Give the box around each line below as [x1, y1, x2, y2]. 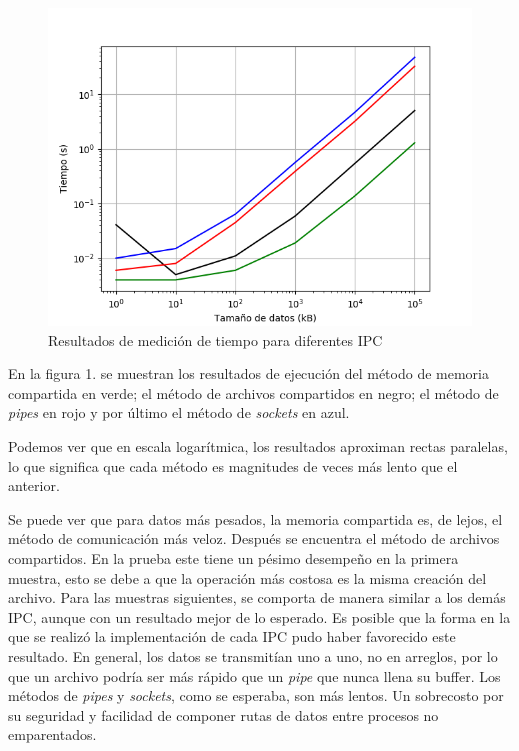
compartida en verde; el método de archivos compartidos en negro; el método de [8, 382, 499, 403]
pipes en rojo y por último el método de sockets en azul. [8, 402, 350, 423]
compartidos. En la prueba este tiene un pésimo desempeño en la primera [8, 547, 459, 568]
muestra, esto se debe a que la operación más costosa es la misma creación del [8, 567, 487, 588]
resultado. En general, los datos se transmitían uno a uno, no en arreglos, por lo [8, 645, 498, 666]
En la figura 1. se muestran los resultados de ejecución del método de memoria [8, 363, 489, 384]
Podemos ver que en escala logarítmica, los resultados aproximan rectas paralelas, [8, 435, 508, 456]
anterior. [8, 475, 60, 496]
